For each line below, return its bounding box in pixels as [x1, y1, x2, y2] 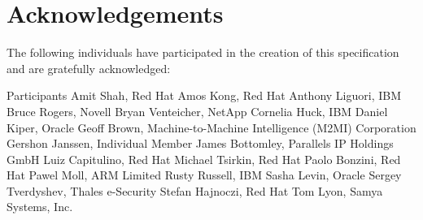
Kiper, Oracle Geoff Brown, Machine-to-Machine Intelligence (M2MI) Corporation [7, 119, 416, 136]
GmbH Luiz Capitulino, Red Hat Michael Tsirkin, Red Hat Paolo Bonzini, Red [7, 150, 401, 167]
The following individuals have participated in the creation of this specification [7, 44, 399, 61]
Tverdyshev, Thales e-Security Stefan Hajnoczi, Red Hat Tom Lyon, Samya [7, 182, 383, 199]
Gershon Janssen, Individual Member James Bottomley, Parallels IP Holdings [7, 135, 394, 152]
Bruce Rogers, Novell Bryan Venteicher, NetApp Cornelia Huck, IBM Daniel [7, 102, 388, 119]
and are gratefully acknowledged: [7, 59, 171, 76]
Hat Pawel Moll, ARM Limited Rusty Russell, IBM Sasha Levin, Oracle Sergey [7, 166, 402, 183]
